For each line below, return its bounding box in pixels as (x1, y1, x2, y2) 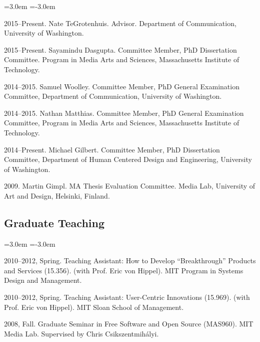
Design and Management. (4, 275, 82, 285)
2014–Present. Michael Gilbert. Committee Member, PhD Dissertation (4, 144, 220, 154)
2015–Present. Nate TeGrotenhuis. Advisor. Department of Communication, (4, 18, 236, 28)
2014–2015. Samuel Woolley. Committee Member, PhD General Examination (4, 81, 239, 91)
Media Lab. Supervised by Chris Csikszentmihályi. (4, 328, 159, 338)
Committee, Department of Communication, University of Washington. (4, 91, 222, 101)
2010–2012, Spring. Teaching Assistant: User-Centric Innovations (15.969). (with (4, 292, 250, 302)
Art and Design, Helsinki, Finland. (4, 190, 110, 201)
